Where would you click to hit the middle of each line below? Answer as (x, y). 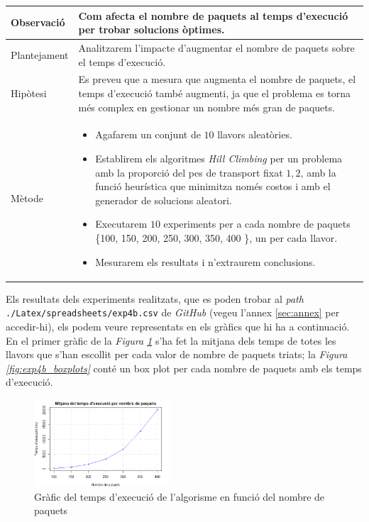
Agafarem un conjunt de (148, 134)
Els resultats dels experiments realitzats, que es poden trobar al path (155, 298)
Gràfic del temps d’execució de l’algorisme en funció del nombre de (180, 496)
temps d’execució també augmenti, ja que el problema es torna (215, 93)
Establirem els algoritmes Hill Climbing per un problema (219, 158)
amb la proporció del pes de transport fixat (189, 172)
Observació (38, 22)
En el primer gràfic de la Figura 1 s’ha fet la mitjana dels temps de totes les (171, 340)
